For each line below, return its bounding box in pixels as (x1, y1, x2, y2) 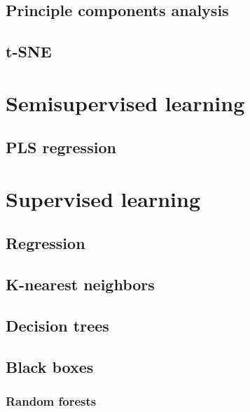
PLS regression (6, 136, 116, 158)
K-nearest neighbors (6, 274, 155, 295)
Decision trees (6, 315, 109, 336)
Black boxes (6, 355, 94, 377)
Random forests (6, 392, 97, 410)
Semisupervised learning (6, 88, 245, 117)
